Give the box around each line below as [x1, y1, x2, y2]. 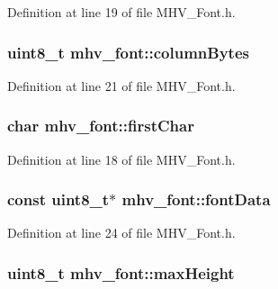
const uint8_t [7, 188, 110, 211]
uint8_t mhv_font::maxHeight [7, 261, 235, 284]
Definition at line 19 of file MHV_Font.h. [7, 3, 236, 21]
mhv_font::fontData [121, 188, 271, 211]
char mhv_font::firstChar [7, 114, 194, 137]
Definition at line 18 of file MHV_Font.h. [7, 149, 236, 168]
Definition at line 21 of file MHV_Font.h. [7, 76, 236, 95]
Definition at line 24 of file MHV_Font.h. [7, 223, 236, 242]
